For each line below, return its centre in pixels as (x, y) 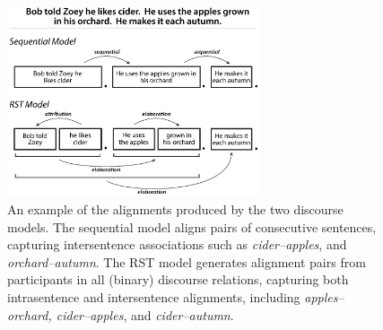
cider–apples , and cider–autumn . (145, 314)
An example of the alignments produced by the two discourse (175, 208)
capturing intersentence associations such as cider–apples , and (177, 244)
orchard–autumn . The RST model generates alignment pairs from (187, 261)
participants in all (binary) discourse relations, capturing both (178, 279)
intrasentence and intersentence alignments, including (154, 296)
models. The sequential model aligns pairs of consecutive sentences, (192, 226)
